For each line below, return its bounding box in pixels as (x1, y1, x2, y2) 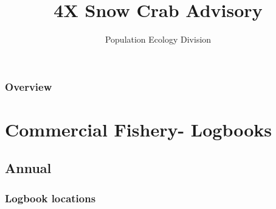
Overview (5, 79, 52, 94)
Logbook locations (5, 190, 96, 205)
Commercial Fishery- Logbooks (5, 116, 272, 141)
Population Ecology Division (105, 33, 212, 46)
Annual (5, 158, 52, 177)
